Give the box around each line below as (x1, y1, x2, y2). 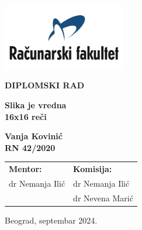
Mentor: (9, 163, 42, 175)
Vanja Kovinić (5, 130, 63, 142)
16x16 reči (5, 110, 47, 122)
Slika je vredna (5, 99, 67, 111)
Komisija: (73, 163, 112, 175)
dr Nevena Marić (73, 191, 133, 204)
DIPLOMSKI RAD (5, 79, 85, 91)
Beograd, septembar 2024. (5, 214, 98, 226)
